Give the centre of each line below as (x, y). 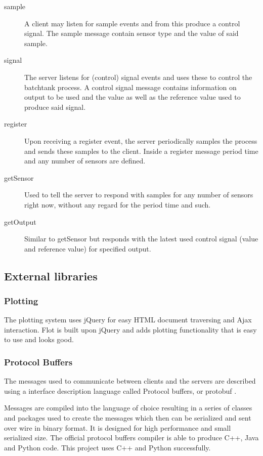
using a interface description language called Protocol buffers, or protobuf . (120, 390)
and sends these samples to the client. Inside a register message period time (141, 151)
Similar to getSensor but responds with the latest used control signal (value (141, 239)
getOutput (20, 221)
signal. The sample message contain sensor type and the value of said (131, 33)
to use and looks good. (39, 339)
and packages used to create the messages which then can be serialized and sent (128, 418)
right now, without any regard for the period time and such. (118, 204)
